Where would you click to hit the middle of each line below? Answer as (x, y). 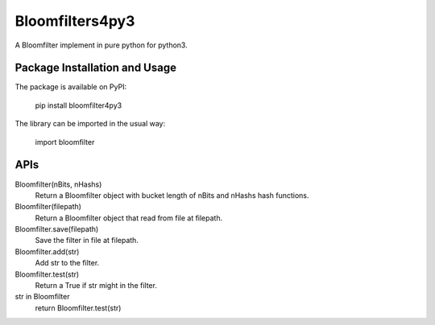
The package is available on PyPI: (71, 87)
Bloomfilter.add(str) (47, 251)
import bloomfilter (65, 142)
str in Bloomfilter (42, 297)
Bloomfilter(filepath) (48, 207)
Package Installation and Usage (96, 68)
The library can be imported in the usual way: (90, 124)
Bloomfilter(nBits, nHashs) (58, 184)
